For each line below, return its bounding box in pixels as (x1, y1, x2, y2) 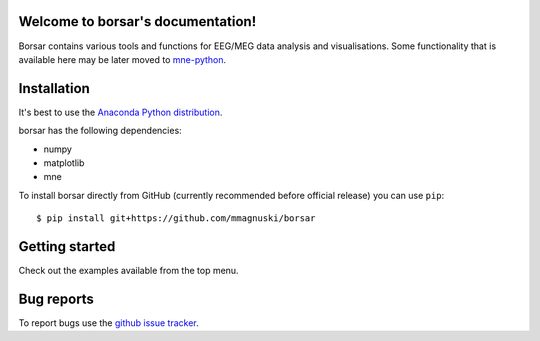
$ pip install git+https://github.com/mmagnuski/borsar (36, 213, 316, 224)
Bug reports (18, 290, 95, 307)
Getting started (18, 238, 116, 255)
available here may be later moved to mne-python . (18, 53, 227, 65)
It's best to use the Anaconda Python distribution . (18, 106, 223, 118)
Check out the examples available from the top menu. (18, 265, 239, 277)
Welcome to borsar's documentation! (18, 13, 257, 30)
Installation (18, 80, 90, 97)
